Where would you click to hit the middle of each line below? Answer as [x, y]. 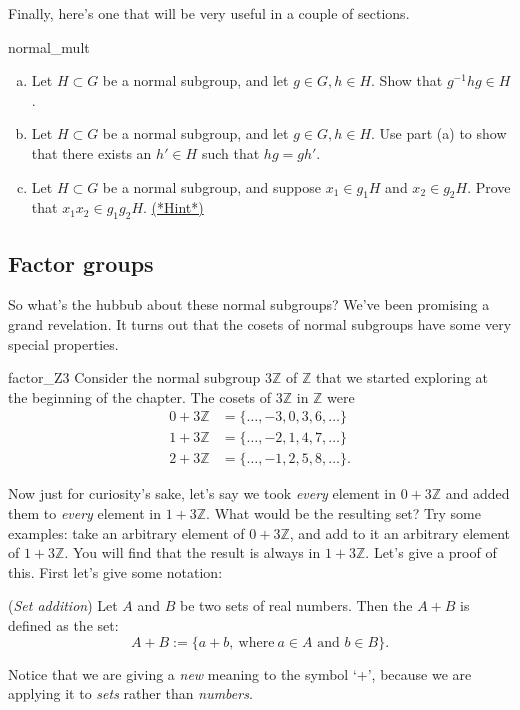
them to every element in [84, 513]
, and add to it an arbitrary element [400, 532]
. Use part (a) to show [439, 133]
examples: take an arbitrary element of [126, 532]
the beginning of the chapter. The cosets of [140, 396]
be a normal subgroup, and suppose [211, 186]
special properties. [63, 343]
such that [230, 152]
